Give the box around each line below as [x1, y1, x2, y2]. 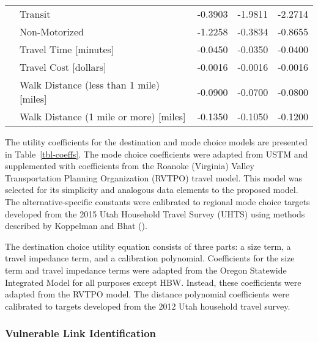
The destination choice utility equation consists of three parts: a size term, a [5, 239, 291, 252]
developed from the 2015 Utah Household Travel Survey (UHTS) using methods [5, 207, 305, 220]
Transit [20, 7, 51, 21]
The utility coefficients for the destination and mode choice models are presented [5, 136, 308, 148]
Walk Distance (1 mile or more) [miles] [20, 109, 186, 123]
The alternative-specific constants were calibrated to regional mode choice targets [5, 195, 310, 208]
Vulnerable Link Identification [5, 326, 157, 341]
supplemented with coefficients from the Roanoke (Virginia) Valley [5, 159, 254, 172]
